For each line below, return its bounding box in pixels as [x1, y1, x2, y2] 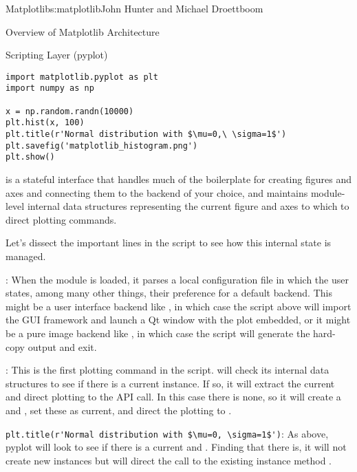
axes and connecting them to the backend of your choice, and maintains [6, 185, 308, 200]
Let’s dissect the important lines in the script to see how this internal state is [6, 235, 332, 250]
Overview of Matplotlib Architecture [6, 24, 160, 39]
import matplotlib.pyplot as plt [6, 72, 158, 82]
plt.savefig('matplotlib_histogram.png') [6, 140, 198, 151]
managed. [6, 249, 46, 263]
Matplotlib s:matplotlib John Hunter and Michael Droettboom [6, 1, 263, 15]
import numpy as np [6, 83, 94, 94]
